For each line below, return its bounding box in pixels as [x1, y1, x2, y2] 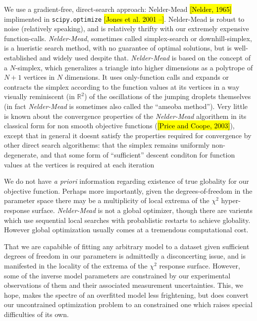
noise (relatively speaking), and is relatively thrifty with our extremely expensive [4, 23, 249, 34]
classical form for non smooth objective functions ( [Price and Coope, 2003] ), [4, 120, 235, 131]
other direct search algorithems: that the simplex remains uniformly [4, 140, 210, 150]
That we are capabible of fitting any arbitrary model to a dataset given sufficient [4, 241, 250, 251]
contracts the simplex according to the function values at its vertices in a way [4, 81, 240, 92]
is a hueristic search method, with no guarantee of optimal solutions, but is [4, 43, 232, 53]
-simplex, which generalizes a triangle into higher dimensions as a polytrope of [15, 62, 253, 72]
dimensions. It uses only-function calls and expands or [64, 72, 229, 82]
